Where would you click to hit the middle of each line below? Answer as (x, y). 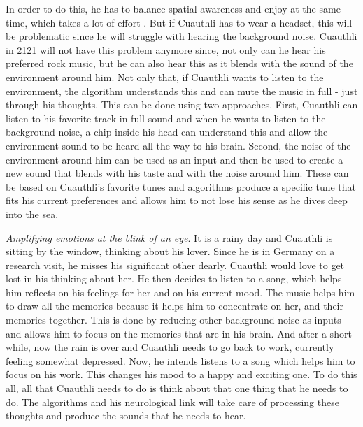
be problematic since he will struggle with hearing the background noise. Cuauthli (181, 36)
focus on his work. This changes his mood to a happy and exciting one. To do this (181, 374)
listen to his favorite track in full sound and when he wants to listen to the (166, 118)
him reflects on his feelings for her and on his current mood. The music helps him (180, 292)
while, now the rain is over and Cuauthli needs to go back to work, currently (170, 347)
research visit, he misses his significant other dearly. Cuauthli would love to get (175, 265)
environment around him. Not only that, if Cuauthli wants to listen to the (165, 77)
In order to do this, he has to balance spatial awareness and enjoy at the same (173, 8)
